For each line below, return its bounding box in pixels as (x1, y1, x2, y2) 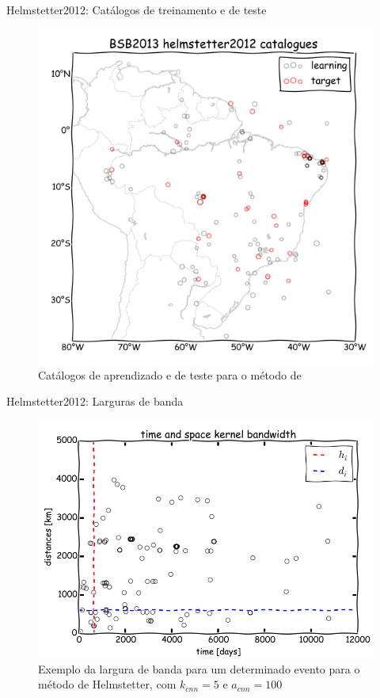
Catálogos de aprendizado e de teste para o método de (38, 366, 302, 383)
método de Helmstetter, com (38, 676, 177, 692)
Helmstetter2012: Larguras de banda (6, 393, 184, 410)
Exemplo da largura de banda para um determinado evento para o (38, 660, 360, 677)
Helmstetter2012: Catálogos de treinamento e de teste (6, 2, 267, 17)
